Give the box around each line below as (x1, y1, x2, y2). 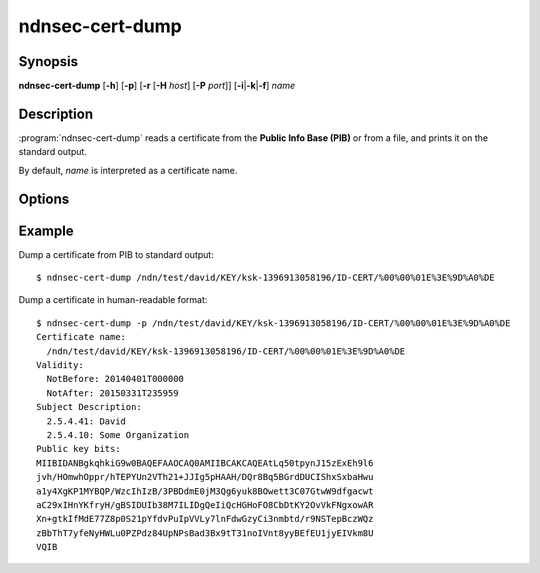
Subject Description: (36, 401, 142, 413)
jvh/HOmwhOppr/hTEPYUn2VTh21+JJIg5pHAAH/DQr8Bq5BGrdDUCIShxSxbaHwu (36, 471, 374, 483)
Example (18, 222, 74, 239)
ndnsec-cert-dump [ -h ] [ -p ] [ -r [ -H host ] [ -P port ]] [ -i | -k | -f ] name (18, 80, 296, 92)
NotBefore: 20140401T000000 (46, 373, 185, 385)
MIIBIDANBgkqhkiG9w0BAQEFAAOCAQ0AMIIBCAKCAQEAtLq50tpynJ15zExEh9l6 (36, 457, 374, 469)
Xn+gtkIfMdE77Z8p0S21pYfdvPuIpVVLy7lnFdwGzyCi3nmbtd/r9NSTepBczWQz (36, 513, 374, 525)
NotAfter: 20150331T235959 (46, 387, 179, 399)
